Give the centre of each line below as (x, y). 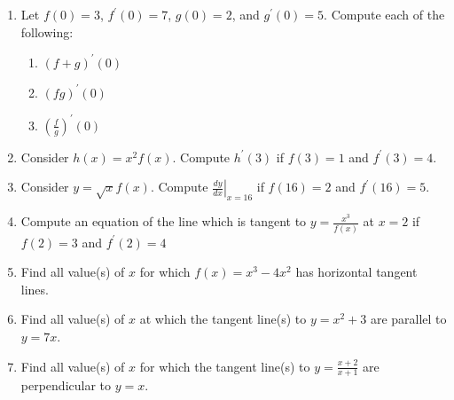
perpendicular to (66, 385)
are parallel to (408, 319)
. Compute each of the (384, 14)
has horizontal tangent (356, 272)
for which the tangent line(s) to (225, 366)
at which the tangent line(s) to (223, 319)
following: (47, 31)
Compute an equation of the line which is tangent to (164, 221)
